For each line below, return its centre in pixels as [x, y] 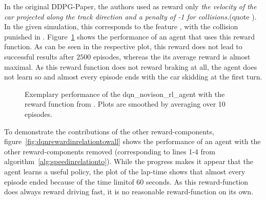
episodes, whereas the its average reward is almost [172, 56]
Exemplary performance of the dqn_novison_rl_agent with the [125, 94]
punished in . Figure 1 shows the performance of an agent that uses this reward [129, 36]
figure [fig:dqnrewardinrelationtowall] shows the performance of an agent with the [132, 141]
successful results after [39, 56]
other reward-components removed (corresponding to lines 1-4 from [110, 151]
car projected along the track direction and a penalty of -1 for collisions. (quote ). [130, 16]
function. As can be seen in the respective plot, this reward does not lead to [123, 46]
